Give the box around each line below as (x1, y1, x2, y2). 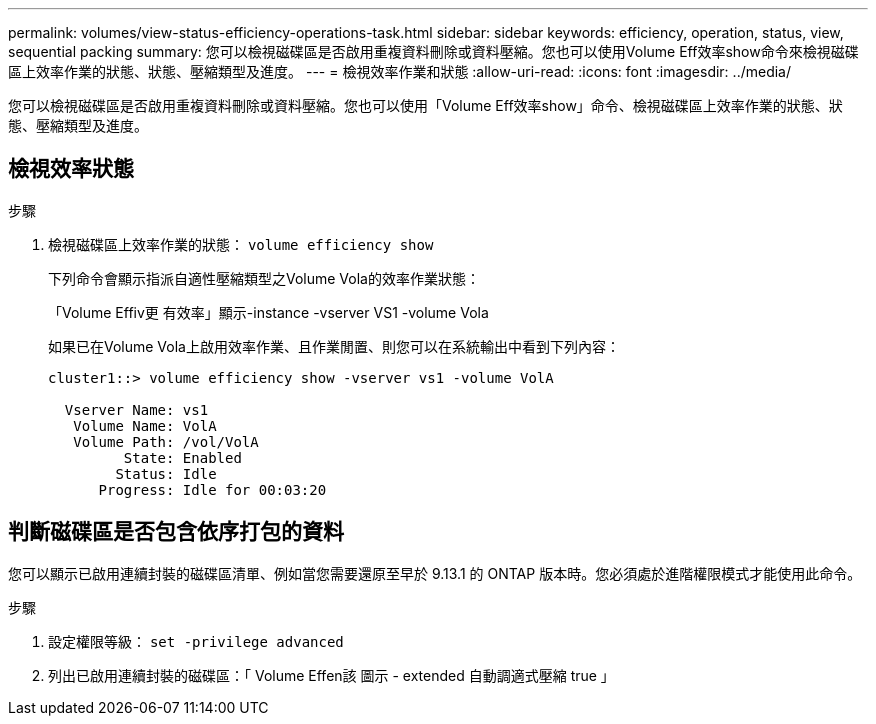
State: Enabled (123, 449, 242, 466)
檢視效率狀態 (8, 156, 134, 182)
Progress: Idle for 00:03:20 (98, 481, 327, 498)
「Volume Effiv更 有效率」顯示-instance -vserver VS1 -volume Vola (48, 303, 489, 321)
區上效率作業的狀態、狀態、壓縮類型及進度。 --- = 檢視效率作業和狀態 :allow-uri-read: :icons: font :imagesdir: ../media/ (8, 63, 792, 80)
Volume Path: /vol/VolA (73, 433, 259, 450)
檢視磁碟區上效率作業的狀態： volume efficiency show (48, 235, 434, 253)
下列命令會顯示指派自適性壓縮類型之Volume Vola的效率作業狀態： (48, 269, 480, 287)
